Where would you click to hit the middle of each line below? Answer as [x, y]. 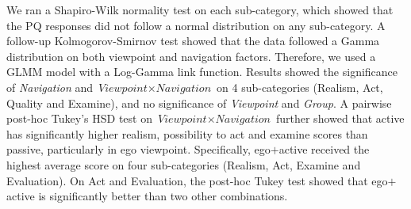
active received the [324, 149]
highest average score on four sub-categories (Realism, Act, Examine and [184, 164]
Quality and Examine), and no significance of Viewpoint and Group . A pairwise [199, 103]
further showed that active [340, 118]
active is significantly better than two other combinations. [147, 196]
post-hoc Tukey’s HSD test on [79, 118]
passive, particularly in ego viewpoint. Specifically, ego [138, 149]
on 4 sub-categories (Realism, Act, [300, 87]
